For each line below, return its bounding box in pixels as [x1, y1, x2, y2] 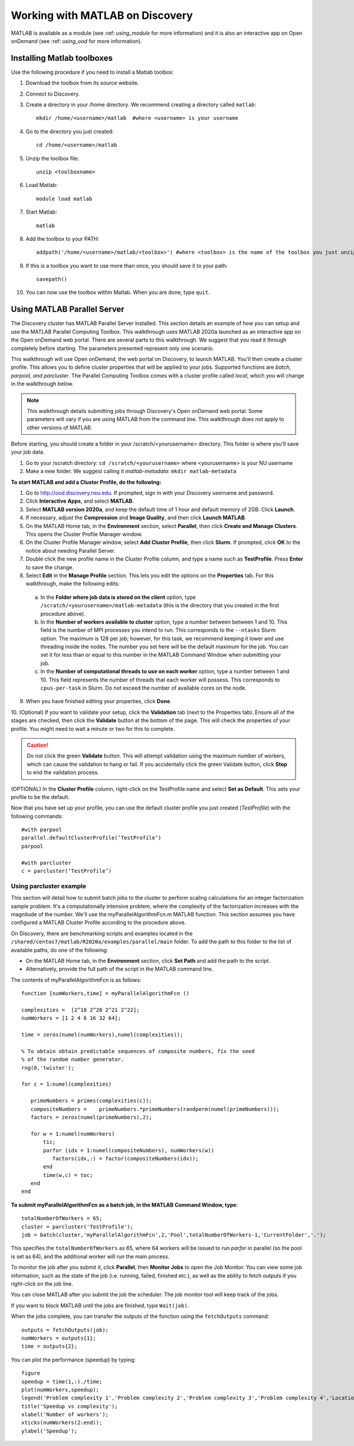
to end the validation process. [27, 769, 100, 776]
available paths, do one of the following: [11, 946, 109, 953]
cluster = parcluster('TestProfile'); [21, 1223, 134, 1230]
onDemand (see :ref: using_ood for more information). [11, 37, 143, 44]
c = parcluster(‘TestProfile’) [21, 868, 112, 874]
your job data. [11, 448, 45, 455]
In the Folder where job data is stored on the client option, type [40, 594, 196, 601]
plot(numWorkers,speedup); [21, 1386, 100, 1393]
